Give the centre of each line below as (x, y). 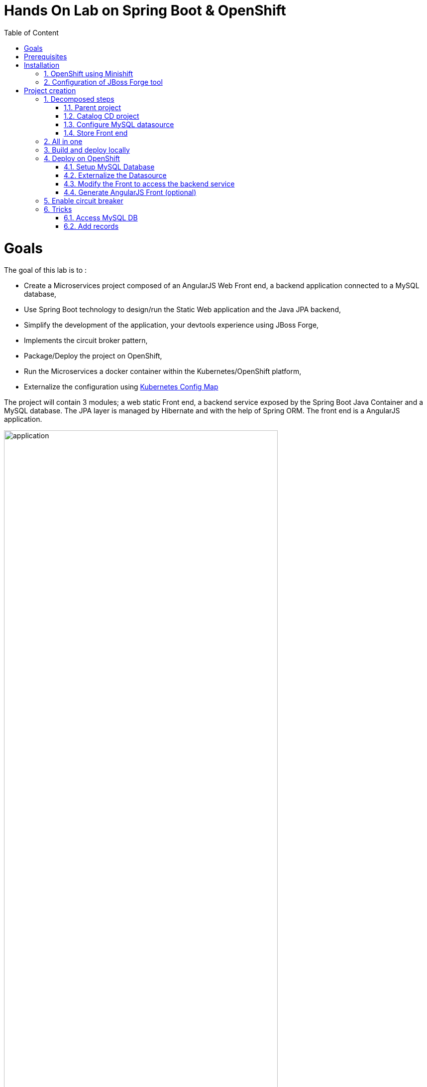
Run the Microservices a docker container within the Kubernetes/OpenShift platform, (163, 371)
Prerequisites (46, 56)
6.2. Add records (91, 226)
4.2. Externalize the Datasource (115, 175)
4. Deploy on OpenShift (82, 158)
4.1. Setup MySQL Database (109, 167)
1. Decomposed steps (79, 99)
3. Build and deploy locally (87, 150)
